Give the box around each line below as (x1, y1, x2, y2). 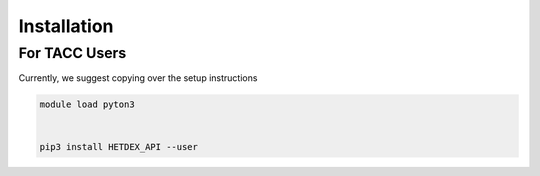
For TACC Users (18, 44, 127, 62)
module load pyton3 (39, 99, 135, 110)
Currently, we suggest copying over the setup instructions (18, 72, 258, 84)
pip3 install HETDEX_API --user (39, 141, 199, 152)
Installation (18, 15, 114, 37)
